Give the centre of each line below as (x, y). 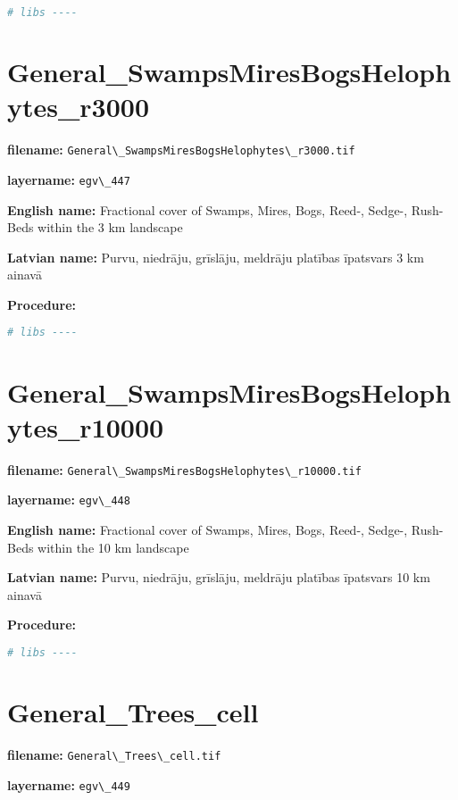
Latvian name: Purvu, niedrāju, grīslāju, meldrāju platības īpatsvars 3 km (216, 257)
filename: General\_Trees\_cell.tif (114, 754)
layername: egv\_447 (69, 179)
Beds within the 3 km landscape (95, 227)
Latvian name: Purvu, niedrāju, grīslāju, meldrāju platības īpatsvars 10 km (219, 577)
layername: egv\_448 (69, 500)
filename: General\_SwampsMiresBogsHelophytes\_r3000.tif (181, 150)
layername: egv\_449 (69, 784)
